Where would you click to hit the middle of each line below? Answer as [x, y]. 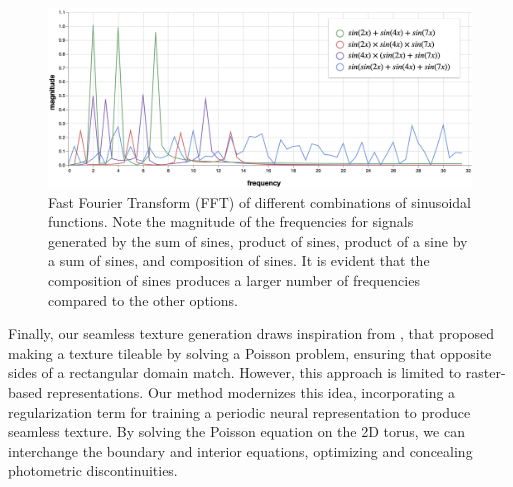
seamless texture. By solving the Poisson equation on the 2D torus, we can [236, 431]
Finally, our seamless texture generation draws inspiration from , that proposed [251, 333]
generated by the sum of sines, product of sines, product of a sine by [258, 240]
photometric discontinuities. [93, 470]
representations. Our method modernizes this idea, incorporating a [251, 392]
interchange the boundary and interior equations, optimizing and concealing [240, 450]
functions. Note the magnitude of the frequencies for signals [231, 221]
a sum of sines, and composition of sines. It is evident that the [239, 260]
